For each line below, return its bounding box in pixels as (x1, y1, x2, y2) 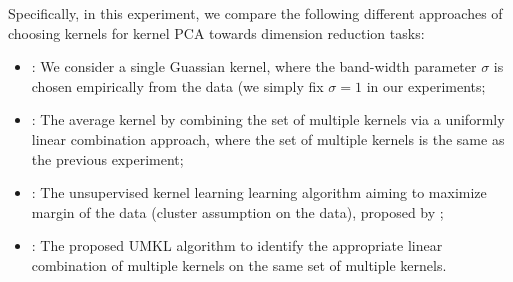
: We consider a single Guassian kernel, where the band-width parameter (31, 56, 477, 77)
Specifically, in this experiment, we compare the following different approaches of (8, 3, 503, 23)
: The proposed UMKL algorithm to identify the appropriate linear (31, 235, 443, 256)
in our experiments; (366, 75, 486, 96)
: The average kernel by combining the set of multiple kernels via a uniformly (31, 109, 505, 130)
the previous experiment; (31, 148, 184, 169)
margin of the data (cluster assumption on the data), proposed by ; (31, 201, 444, 222)
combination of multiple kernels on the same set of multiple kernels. (31, 254, 447, 275)
